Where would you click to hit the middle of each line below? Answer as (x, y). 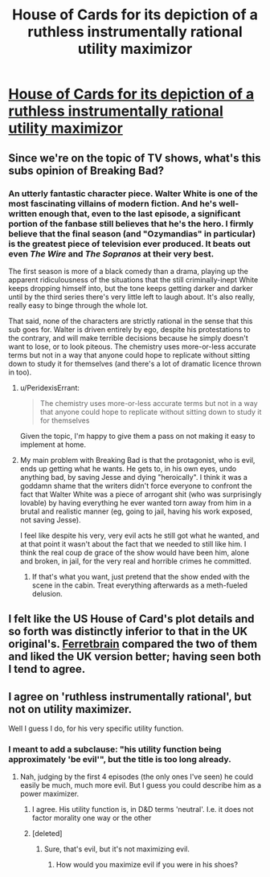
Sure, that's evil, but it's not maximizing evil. (117, 849)
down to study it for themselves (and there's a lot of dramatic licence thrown (135, 363)
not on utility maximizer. (70, 709)
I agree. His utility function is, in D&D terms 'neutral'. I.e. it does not (143, 809)
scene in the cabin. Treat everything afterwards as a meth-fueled (139, 585)
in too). (20, 372)
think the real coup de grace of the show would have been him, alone (135, 552)
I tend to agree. (47, 669)
